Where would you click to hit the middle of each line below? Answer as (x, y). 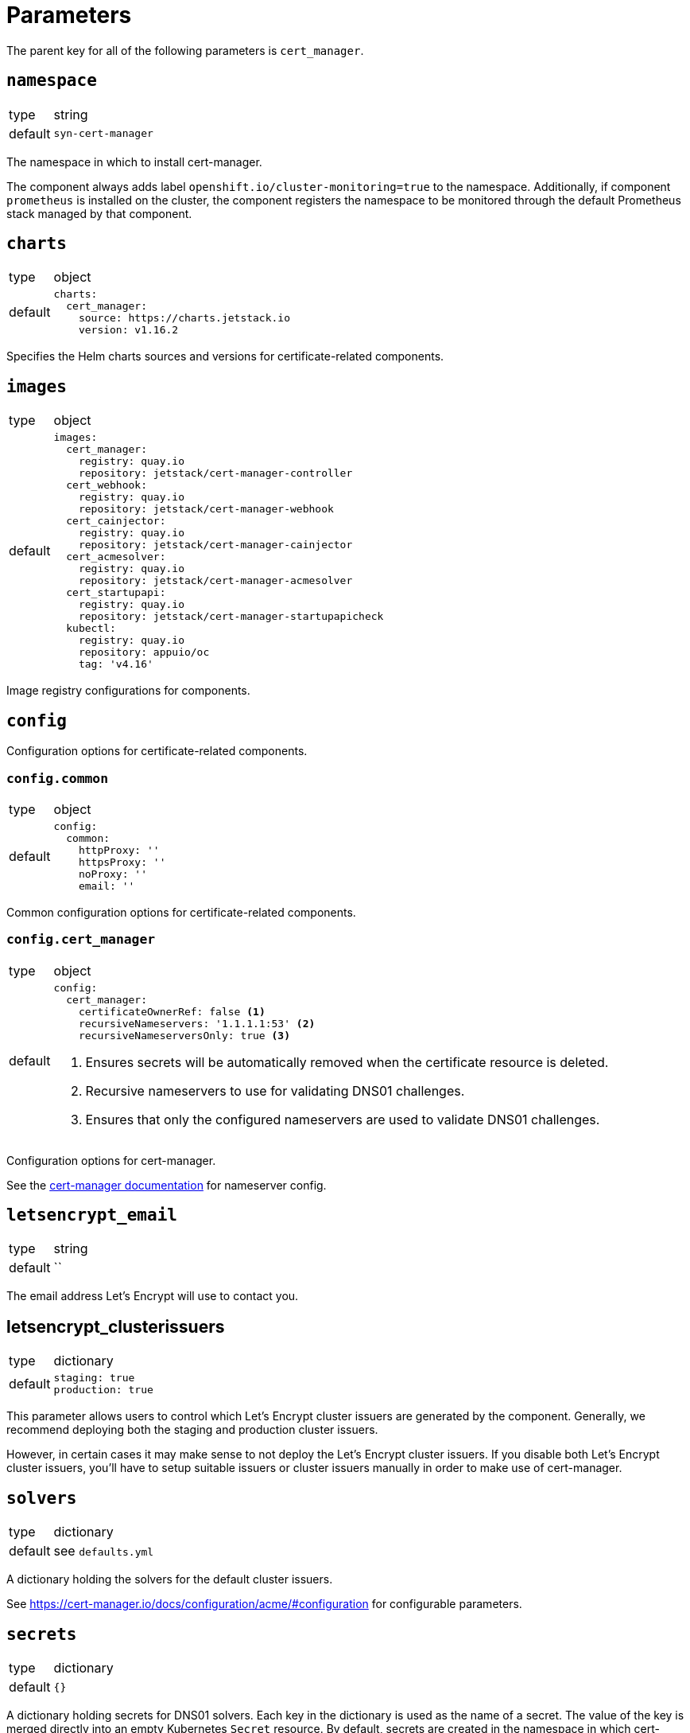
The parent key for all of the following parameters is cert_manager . (185, 50)
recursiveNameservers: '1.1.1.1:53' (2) (197, 1023)
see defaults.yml (104, 1551)
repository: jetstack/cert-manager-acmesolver (215, 581)
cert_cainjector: (116, 521)
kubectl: (91, 629)
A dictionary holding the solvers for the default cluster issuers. (170, 1579)
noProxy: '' (112, 874)
